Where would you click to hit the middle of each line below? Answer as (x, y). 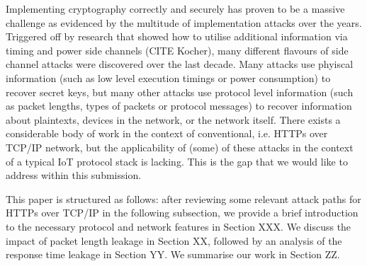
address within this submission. (74, 175)
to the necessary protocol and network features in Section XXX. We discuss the (179, 226)
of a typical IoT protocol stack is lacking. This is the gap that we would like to (177, 161)
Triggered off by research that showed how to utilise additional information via (177, 36)
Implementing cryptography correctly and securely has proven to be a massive (175, 8)
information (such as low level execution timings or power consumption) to (168, 77)
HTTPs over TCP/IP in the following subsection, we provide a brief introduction (182, 213)
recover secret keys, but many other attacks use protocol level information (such (180, 92)
